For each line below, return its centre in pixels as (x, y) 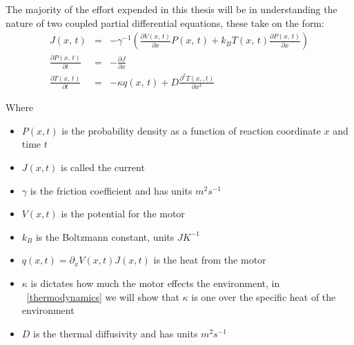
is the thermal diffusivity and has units (116, 333)
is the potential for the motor (123, 214)
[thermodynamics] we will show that (103, 296)
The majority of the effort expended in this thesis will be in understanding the (171, 9)
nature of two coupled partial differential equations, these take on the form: (165, 22)
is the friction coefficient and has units (111, 190)
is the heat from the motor (210, 260)
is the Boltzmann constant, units (105, 236)
